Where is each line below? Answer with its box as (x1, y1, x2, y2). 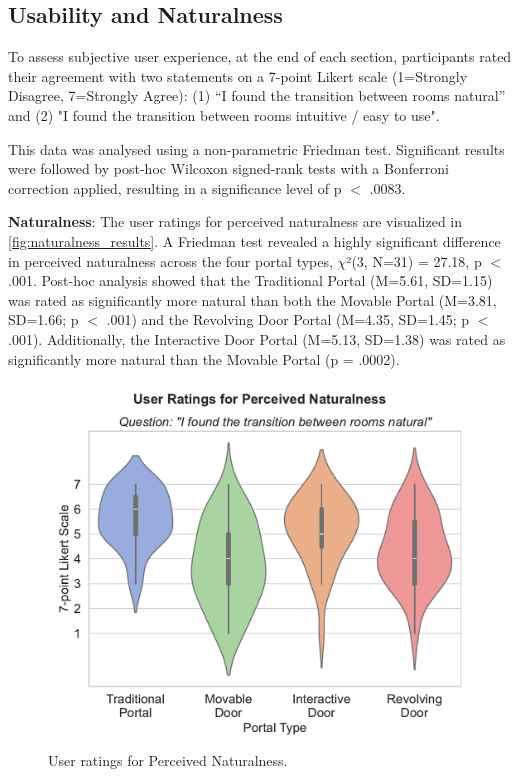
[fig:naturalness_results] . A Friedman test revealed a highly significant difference (8, 230, 501, 251)
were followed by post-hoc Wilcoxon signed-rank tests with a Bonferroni (8, 158, 449, 179)
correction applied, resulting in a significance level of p (8, 177, 342, 198)
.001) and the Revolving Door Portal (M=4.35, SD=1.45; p (106, 309, 470, 330)
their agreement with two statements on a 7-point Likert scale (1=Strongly (8, 65, 468, 86)
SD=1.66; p (8, 309, 79, 330)
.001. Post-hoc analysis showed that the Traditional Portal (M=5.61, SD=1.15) (8, 270, 493, 291)
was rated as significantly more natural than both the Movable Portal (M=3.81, (8, 289, 497, 310)
